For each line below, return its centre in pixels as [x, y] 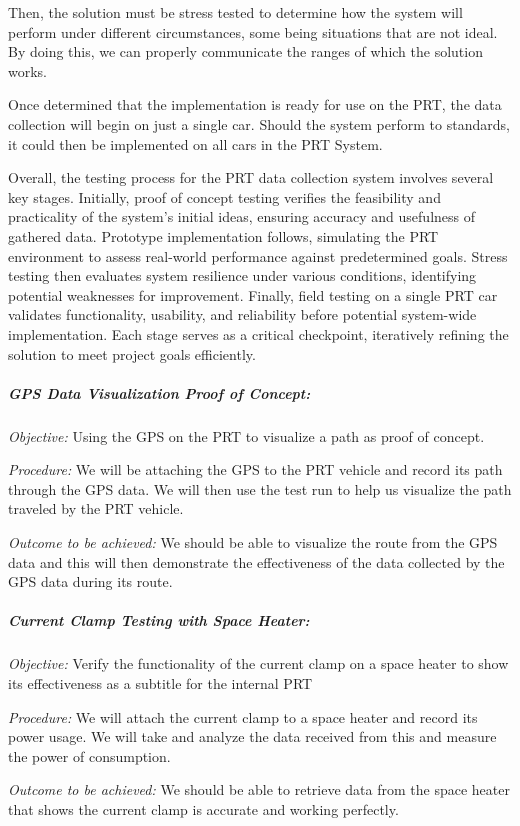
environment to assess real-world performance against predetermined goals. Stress [258, 255]
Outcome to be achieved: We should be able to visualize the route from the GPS [253, 542]
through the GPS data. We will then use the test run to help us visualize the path [260, 488]
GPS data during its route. [90, 581]
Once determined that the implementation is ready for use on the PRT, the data [255, 104]
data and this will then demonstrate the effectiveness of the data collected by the [256, 561]
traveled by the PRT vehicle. [96, 508]
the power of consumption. [89, 755]
